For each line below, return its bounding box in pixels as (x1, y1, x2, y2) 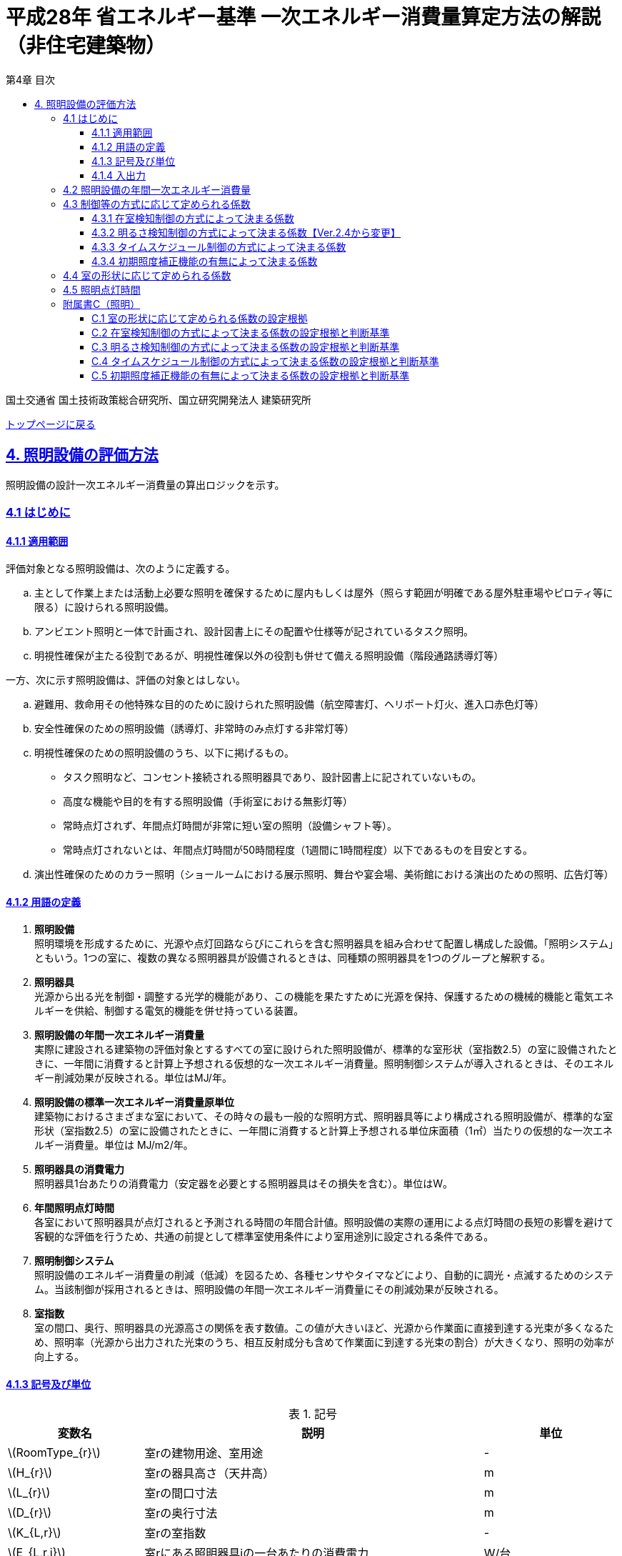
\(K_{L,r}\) (8, 1525, 61, 1540)
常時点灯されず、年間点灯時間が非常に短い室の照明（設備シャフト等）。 (63, 819, 398, 832)
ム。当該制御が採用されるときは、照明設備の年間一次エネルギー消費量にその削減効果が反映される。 (34, 1283, 504, 1296)
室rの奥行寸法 (144, 1505, 218, 1520)
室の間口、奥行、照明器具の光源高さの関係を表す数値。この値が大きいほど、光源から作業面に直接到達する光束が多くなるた (34, 1322, 614, 1335)
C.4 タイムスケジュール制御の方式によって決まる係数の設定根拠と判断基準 (91, 354, 439, 367)
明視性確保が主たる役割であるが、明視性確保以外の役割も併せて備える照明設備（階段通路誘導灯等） (34, 649, 504, 662)
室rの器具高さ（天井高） (144, 1465, 275, 1480)
